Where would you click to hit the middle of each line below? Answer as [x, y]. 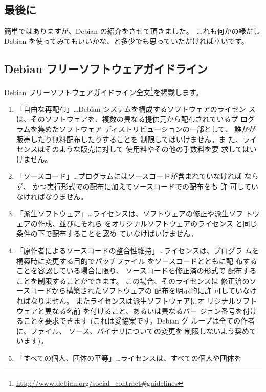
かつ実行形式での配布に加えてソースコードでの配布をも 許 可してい [145, 186]
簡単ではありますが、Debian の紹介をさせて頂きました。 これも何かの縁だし [132, 31]
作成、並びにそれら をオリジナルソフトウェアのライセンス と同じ [147, 223]
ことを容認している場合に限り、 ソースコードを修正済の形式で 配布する [136, 271]
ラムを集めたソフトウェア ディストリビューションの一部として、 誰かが [136, 129]
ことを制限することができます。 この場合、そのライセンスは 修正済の [133, 280]
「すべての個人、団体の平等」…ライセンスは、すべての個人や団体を [129, 358]
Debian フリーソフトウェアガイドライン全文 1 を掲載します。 [104, 91]
